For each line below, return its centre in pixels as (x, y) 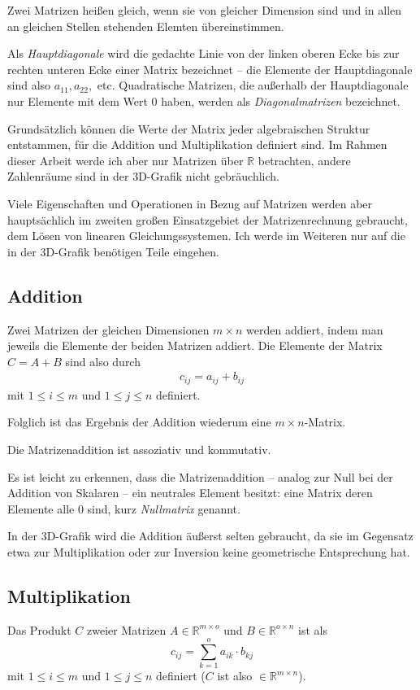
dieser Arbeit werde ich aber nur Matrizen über (126, 160)
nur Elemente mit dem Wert (78, 100)
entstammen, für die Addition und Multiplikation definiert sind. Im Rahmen (197, 144)
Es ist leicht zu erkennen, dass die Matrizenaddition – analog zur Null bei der (200, 476)
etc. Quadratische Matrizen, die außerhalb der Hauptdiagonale (253, 85)
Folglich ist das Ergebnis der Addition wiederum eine (139, 422)
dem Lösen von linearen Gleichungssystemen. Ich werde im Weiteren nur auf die (206, 236)
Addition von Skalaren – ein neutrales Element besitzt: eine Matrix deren (190, 493)
